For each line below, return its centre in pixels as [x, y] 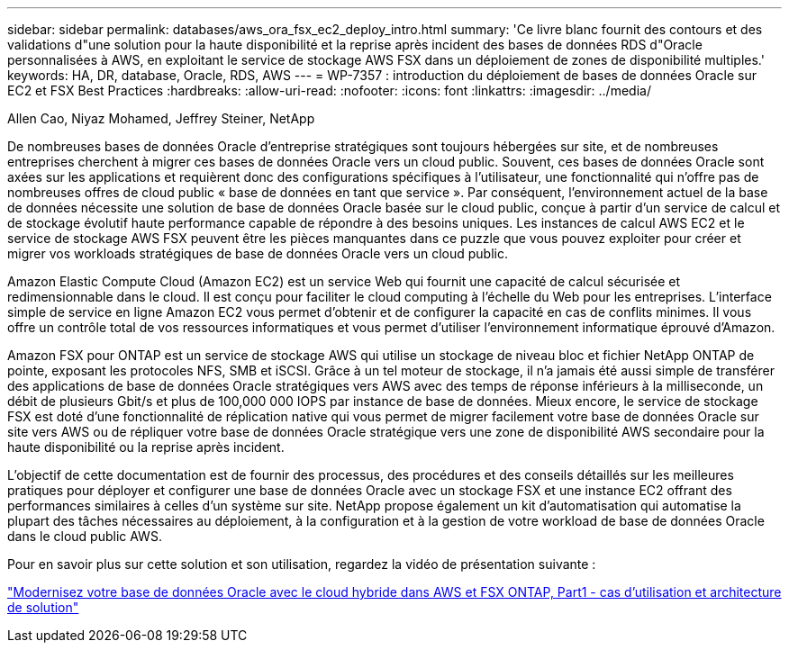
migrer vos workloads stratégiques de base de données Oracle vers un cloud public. [258, 253]
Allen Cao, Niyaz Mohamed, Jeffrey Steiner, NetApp [161, 118]
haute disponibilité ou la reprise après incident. [146, 447]
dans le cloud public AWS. [85, 536]
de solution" [43, 607]
